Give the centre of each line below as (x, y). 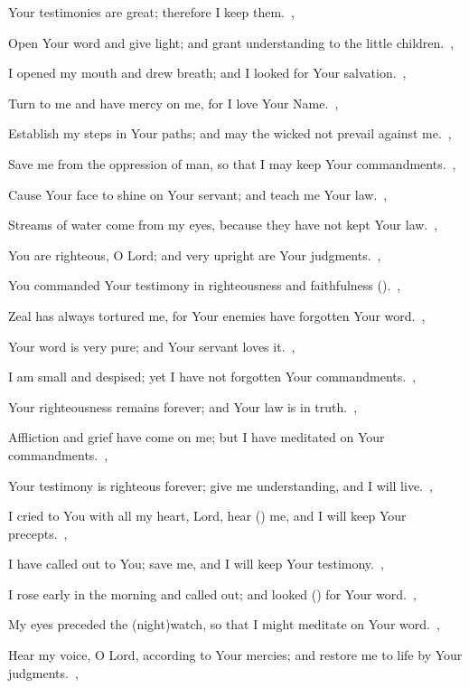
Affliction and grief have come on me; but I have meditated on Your (197, 437)
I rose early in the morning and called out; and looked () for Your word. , (212, 594)
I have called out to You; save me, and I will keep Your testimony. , (196, 564)
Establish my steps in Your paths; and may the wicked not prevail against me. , (230, 133)
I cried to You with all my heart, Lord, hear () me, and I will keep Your (207, 516)
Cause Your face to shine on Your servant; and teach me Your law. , (198, 194)
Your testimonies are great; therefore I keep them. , (151, 12)
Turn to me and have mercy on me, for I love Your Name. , (174, 103)
